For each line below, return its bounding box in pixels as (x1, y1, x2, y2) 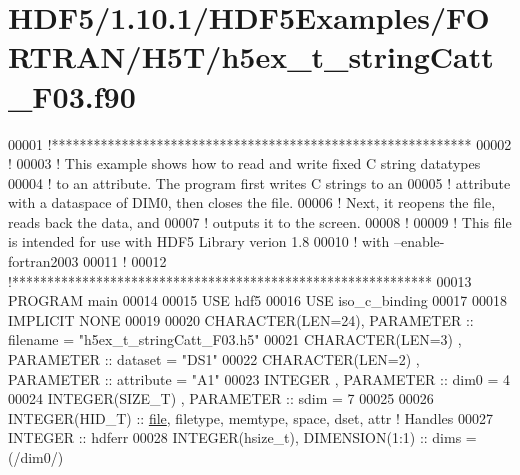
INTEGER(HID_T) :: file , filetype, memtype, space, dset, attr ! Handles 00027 (8, 407, 493, 428)
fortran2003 (8, 251, 79, 272)
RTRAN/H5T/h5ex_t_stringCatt (8, 36, 494, 77)
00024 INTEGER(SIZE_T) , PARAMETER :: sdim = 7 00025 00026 (8, 388, 434, 409)
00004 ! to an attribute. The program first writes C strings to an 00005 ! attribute (8, 172, 511, 193)
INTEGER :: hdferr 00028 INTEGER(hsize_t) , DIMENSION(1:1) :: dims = (8, 427, 477, 448)
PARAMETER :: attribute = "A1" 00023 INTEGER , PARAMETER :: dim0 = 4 (8, 368, 511, 389)
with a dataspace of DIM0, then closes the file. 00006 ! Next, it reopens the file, (8, 192, 496, 213)
